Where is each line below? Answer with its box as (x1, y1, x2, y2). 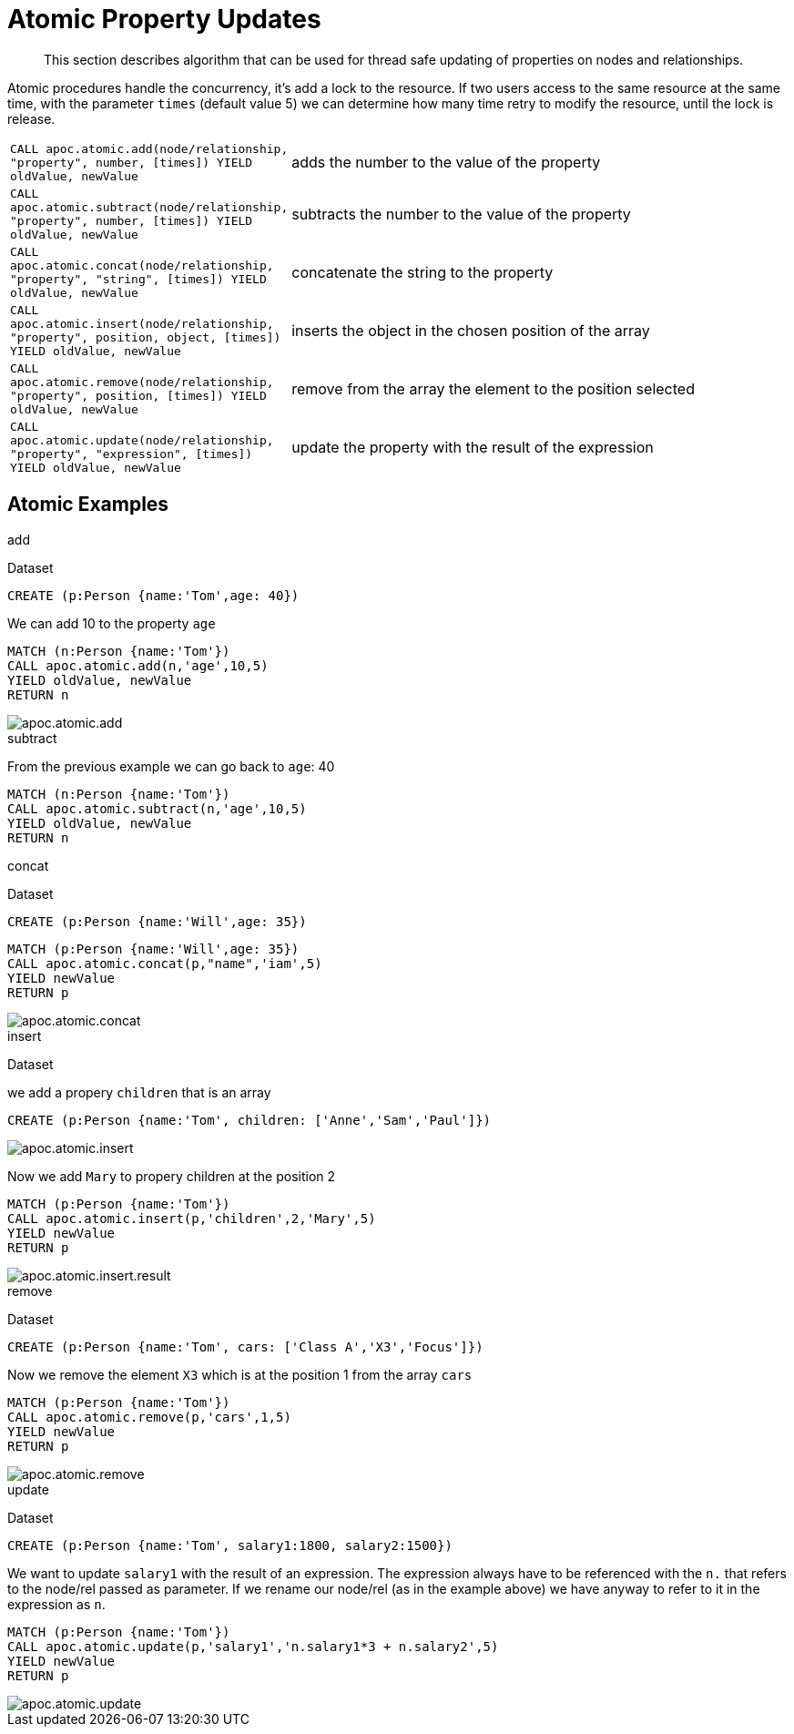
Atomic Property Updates (7, 4, 321, 35)
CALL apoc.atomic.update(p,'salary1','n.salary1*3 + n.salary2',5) (7, 1638, 499, 1654)
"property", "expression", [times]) (10, 446, 253, 461)
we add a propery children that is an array (7, 1084, 271, 1100)
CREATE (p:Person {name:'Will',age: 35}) (7, 913, 307, 929)
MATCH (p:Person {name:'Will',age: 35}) (7, 941, 300, 956)
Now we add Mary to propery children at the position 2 (7, 1168, 336, 1184)
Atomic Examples (7, 493, 169, 516)
